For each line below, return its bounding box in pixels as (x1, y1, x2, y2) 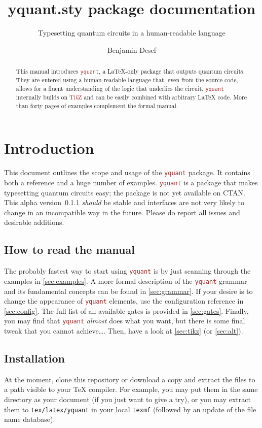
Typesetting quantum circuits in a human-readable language (38, 27, 226, 38)
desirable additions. (4, 217, 64, 227)
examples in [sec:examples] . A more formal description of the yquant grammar (4, 275, 247, 286)
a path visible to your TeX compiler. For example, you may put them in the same (4, 384, 258, 394)
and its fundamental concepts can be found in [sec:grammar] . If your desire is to (4, 285, 253, 296)
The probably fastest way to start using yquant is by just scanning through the (4, 266, 251, 276)
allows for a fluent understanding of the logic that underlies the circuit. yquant (16, 84, 224, 92)
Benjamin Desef (107, 44, 157, 55)
